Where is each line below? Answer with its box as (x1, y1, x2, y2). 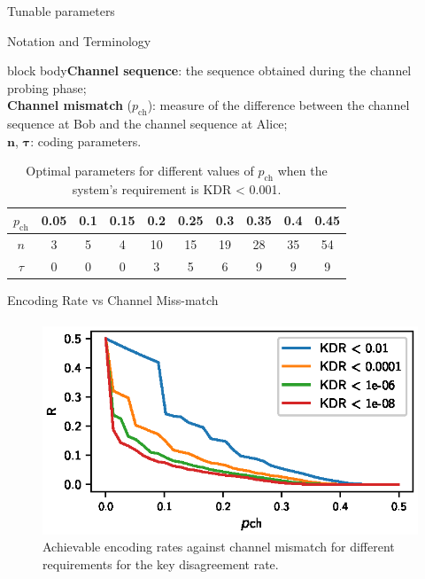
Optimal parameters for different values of (26, 161, 254, 180)
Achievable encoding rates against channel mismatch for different (42, 537, 395, 556)
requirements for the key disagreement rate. (42, 554, 279, 573)
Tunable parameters (7, 2, 115, 20)
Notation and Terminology (7, 31, 151, 50)
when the (277, 161, 328, 180)
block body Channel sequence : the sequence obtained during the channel (7, 61, 412, 80)
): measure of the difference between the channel (147, 96, 410, 114)
